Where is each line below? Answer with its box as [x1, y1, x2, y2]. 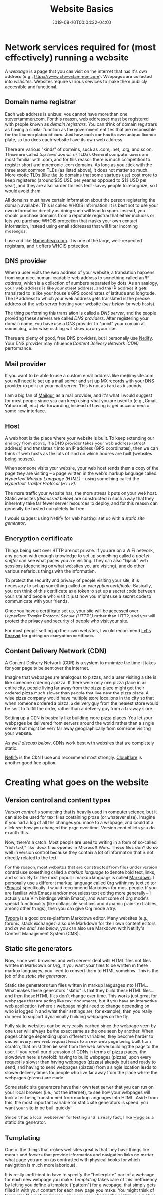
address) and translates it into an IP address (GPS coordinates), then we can [5, 445, 158, 451]
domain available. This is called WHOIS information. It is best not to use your [5, 202, 158, 208]
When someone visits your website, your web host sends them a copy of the [5, 465, 159, 471]
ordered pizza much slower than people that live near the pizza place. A [5, 690, 149, 695]
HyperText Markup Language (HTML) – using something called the [5, 475, 140, 481]
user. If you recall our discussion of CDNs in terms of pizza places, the [5, 1049, 146, 1055]
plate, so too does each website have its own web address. [5, 136, 124, 142]
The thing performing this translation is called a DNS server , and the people [5, 310, 157, 316]
